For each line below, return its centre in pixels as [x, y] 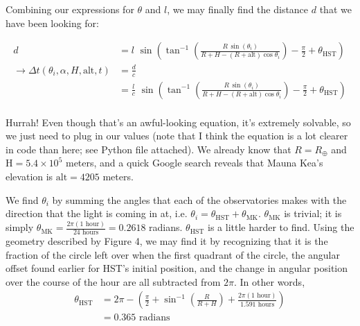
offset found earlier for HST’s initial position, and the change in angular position [177, 268]
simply [20, 227]
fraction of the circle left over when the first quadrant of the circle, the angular [173, 254]
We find [22, 199]
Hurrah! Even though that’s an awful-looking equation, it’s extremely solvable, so [178, 122]
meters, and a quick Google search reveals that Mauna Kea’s [194, 163]
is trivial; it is [313, 213]
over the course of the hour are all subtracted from [113, 281]
